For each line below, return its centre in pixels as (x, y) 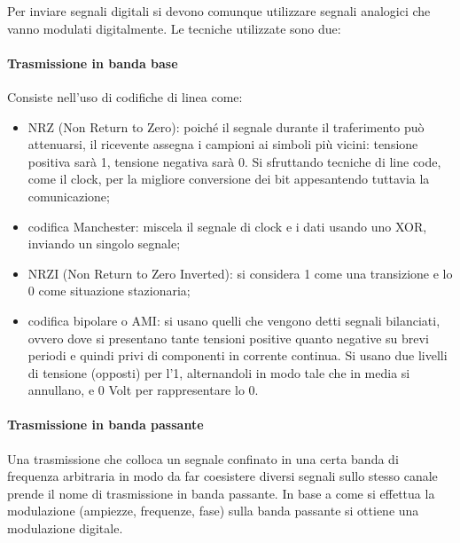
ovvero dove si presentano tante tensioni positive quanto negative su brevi (228, 338)
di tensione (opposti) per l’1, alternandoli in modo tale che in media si (219, 372)
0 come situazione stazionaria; (109, 291)
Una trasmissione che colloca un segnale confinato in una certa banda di (203, 458)
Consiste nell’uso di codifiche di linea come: (125, 96)
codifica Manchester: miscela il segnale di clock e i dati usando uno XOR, (227, 226)
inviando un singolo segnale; (104, 244)
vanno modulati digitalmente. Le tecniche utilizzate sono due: (174, 28)
